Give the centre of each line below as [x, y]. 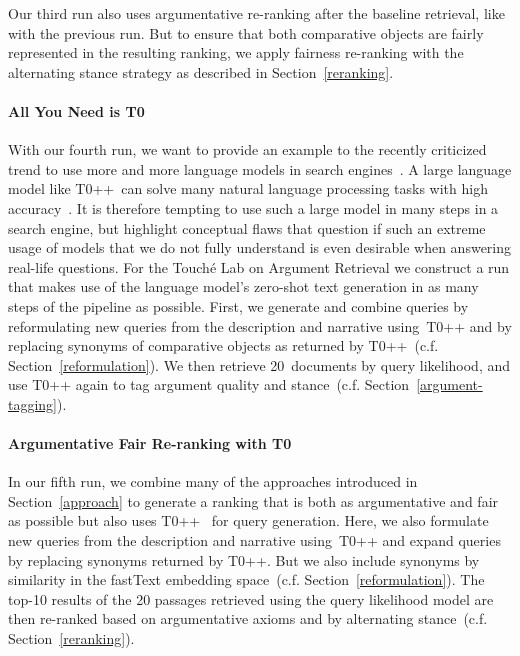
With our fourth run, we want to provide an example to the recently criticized [247, 149]
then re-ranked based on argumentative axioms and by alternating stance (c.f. [248, 618]
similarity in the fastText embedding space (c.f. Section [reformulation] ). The [246, 579]
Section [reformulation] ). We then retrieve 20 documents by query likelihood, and [259, 364]
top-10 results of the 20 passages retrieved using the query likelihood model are [251, 598]
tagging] [33, 403]
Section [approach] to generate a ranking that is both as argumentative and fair [253, 500]
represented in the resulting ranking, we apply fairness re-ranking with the [236, 52]
